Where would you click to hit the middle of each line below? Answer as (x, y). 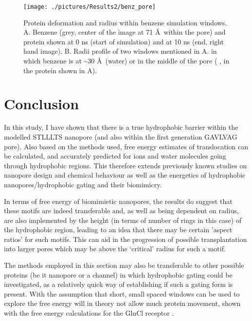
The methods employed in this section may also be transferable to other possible (124, 265)
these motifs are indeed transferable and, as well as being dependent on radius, (121, 211)
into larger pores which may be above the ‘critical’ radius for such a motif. (115, 249)
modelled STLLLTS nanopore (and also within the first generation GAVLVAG (121, 136)
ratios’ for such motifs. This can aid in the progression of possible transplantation (126, 239)
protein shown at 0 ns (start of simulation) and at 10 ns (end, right (124, 41)
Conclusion (42, 104)
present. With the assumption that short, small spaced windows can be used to (122, 293)
